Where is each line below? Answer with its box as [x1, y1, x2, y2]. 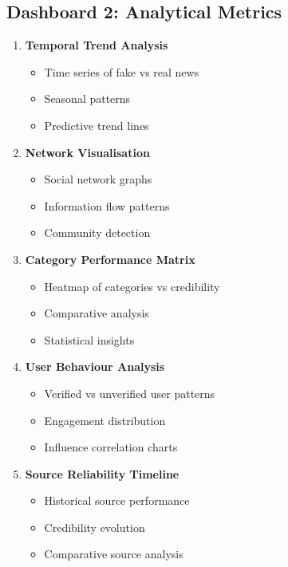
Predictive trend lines [44, 116, 149, 133]
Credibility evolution [44, 518, 145, 535]
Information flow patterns [44, 197, 170, 214]
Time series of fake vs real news [44, 63, 199, 80]
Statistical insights [44, 331, 135, 348]
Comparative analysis [44, 305, 149, 321]
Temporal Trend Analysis [25, 37, 168, 53]
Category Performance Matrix [25, 250, 195, 267]
